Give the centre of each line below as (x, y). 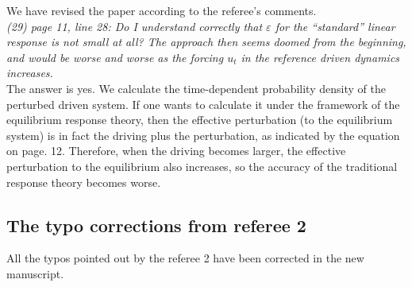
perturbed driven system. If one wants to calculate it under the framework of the (203, 104)
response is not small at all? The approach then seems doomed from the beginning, (206, 42)
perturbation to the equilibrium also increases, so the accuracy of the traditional (202, 166)
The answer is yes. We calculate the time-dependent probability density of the (196, 88)
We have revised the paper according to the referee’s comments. (162, 10)
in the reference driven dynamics (320, 57)
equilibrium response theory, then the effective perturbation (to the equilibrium (200, 120)
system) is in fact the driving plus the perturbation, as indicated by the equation (203, 135)
